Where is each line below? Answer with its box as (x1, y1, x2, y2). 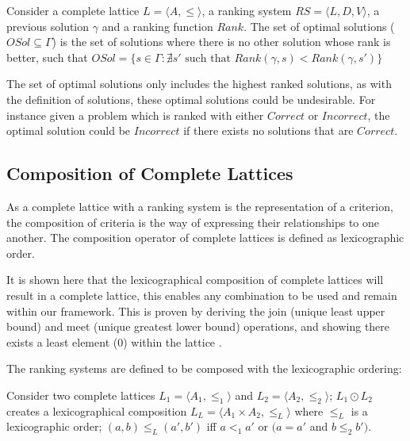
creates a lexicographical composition (6, 402, 187, 419)
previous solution (6, 17, 90, 34)
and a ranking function (102, 17, 213, 34)
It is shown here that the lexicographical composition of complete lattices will (6, 271, 384, 288)
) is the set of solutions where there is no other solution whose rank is (52, 33, 391, 50)
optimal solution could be (6, 122, 131, 139)
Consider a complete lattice (6, 2, 140, 18)
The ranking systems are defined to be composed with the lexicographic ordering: (6, 360, 402, 377)
